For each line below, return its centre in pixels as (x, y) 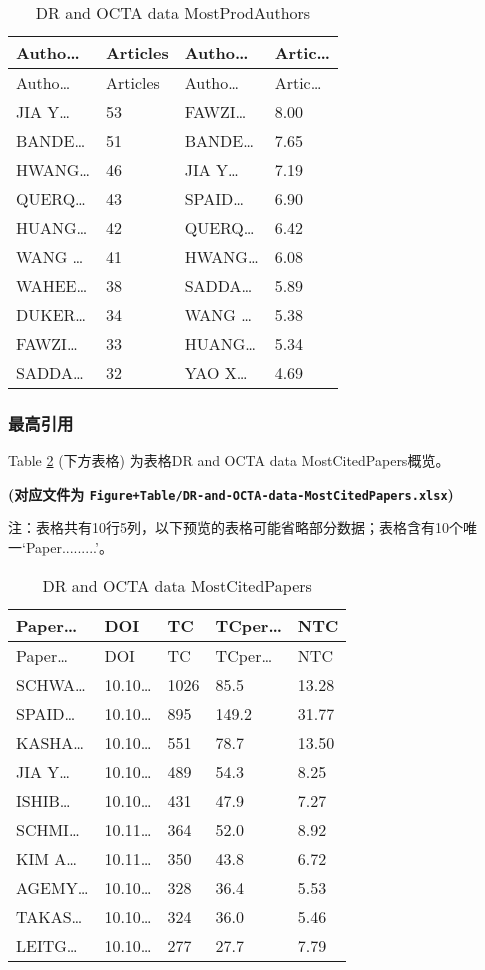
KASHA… (50, 742)
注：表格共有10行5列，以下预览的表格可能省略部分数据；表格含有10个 (235, 527)
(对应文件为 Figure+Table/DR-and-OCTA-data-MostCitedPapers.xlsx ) (231, 493)
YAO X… (216, 372)
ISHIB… (43, 800)
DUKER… (51, 314)
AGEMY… (52, 887)
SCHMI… (48, 829)
